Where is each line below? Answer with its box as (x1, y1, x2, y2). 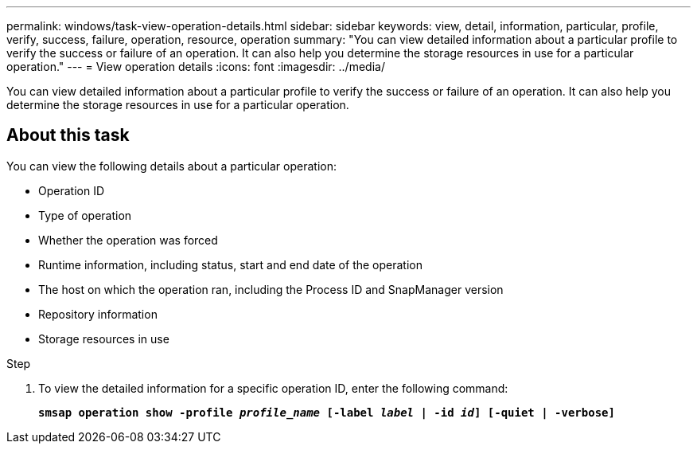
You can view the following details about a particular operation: (6, 158, 337, 173)
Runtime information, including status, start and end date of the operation (38, 257, 422, 272)
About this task (6, 125, 130, 146)
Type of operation (38, 208, 132, 222)
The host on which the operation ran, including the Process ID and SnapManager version (38, 282, 504, 296)
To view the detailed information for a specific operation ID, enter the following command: (38, 381, 508, 395)
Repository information (38, 307, 158, 321)
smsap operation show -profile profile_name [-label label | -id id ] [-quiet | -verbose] (38, 405, 615, 419)
